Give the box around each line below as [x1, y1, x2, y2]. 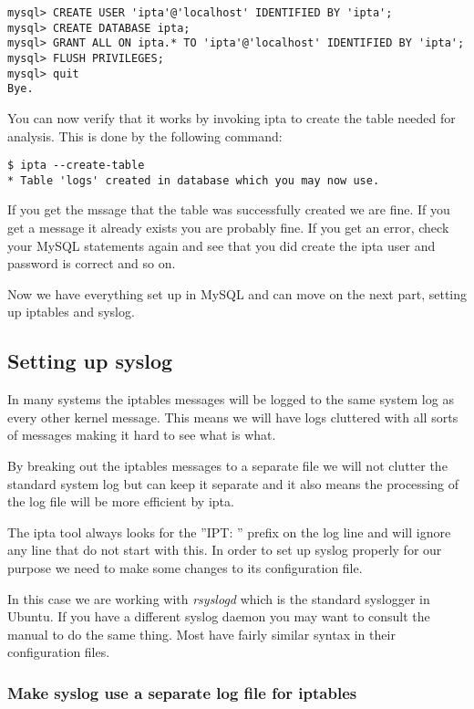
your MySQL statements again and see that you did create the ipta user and [7, 235, 436, 255]
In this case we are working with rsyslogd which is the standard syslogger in [7, 589, 430, 608]
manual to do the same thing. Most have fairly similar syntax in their [7, 624, 396, 643]
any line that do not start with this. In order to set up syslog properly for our [7, 540, 442, 559]
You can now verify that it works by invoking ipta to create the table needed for [7, 108, 456, 127]
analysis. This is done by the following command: [7, 126, 283, 145]
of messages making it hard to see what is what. [7, 425, 276, 444]
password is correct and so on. [7, 254, 176, 273]
